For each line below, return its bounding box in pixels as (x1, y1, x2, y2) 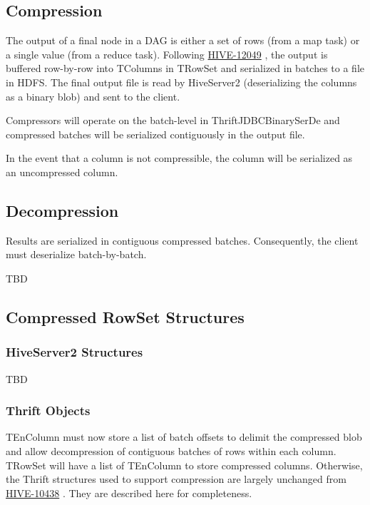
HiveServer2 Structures (6, 343, 143, 361)
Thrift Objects (6, 402, 91, 419)
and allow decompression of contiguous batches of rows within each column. (6, 443, 336, 458)
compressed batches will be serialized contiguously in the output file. (6, 126, 305, 141)
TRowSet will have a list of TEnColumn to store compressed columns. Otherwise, (6, 457, 363, 472)
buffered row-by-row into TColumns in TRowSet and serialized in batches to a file (6, 61, 364, 76)
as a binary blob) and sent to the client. (6, 88, 180, 103)
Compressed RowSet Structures (6, 305, 245, 327)
